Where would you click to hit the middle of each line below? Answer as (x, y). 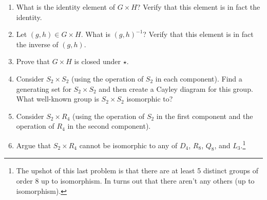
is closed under (97, 61)
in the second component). (109, 126)
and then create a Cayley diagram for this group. (176, 88)
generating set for (44, 88)
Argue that (34, 145)
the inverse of (37, 44)
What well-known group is (58, 99)
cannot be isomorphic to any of (128, 145)
